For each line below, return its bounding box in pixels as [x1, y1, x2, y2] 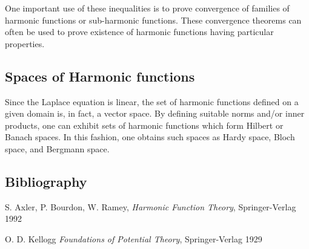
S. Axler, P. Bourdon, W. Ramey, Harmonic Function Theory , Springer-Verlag [5, 200, 296, 213]
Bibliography [5, 172, 87, 190]
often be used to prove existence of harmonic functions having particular [5, 25, 274, 38]
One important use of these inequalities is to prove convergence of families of [5, 2, 290, 14]
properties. [5, 37, 45, 50]
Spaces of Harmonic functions [5, 66, 195, 85]
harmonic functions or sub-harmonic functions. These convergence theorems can [5, 13, 302, 26]
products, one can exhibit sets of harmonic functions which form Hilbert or [5, 118, 284, 131]
